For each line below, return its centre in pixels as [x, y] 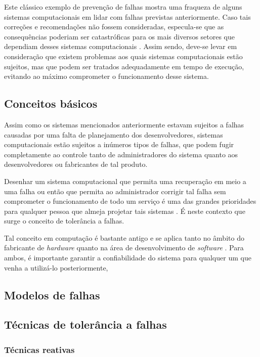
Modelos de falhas [52, 295]
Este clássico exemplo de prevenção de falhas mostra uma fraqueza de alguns [123, 7]
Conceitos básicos [51, 103]
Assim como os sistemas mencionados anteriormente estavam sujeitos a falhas [124, 124]
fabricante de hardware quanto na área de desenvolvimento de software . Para [124, 248]
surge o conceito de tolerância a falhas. [64, 221]
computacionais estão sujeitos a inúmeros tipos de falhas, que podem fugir [119, 144]
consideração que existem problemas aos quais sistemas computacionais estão [123, 56]
